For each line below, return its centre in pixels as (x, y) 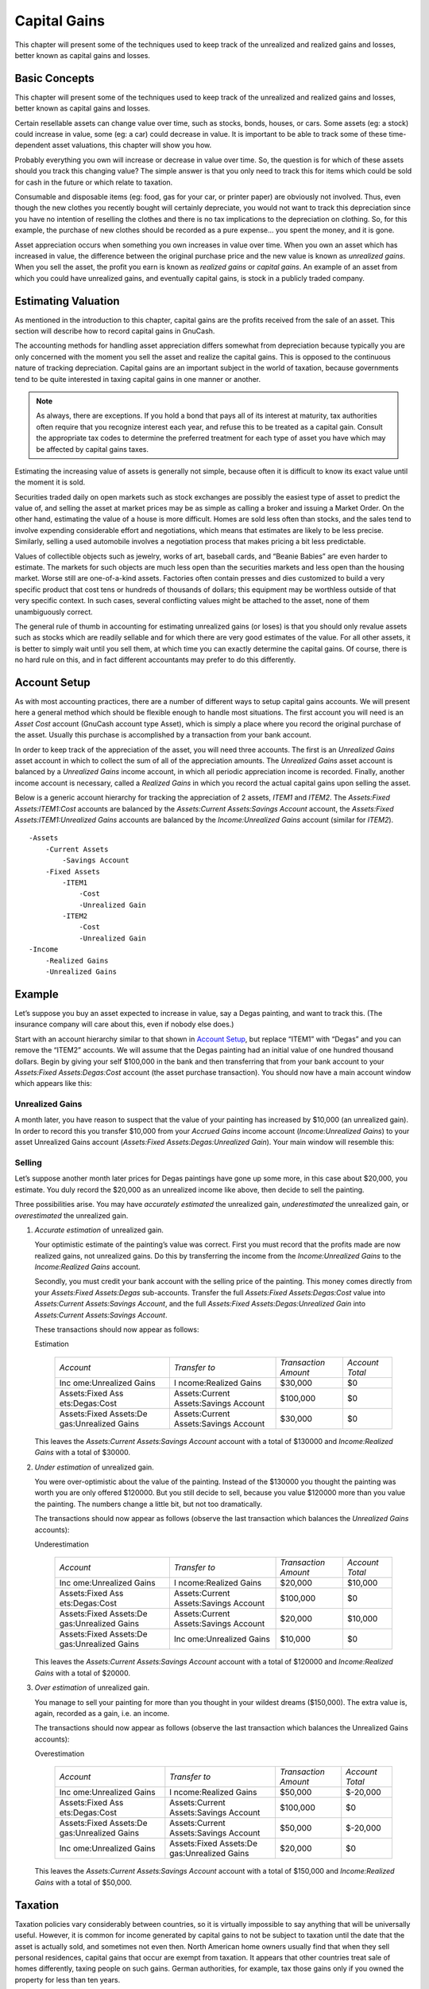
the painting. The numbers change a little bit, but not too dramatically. (149, 1504)
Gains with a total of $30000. (83, 1453)
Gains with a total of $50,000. (83, 1882)
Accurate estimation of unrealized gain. (99, 1230)
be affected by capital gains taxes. (92, 449)
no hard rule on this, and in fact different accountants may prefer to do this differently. (155, 660)
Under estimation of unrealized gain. (94, 1467)
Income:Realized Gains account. (87, 1267)
